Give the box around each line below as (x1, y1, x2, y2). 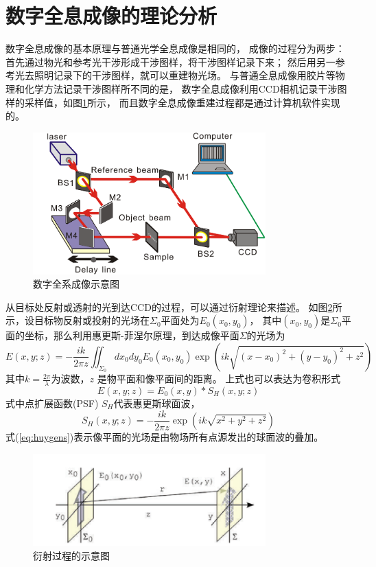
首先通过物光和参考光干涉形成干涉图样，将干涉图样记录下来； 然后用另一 (5, 54, 336, 69)
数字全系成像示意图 (33, 277, 119, 291)
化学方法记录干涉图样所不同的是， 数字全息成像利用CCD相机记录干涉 (24, 81, 338, 95)
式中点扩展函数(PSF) (5, 396, 99, 410)
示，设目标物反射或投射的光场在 (5, 313, 150, 327)
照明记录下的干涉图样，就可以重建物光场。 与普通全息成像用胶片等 (34, 68, 336, 82)
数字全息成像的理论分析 (5, 1, 218, 30)
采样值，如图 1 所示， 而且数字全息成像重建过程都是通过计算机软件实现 (24, 95, 340, 109)
